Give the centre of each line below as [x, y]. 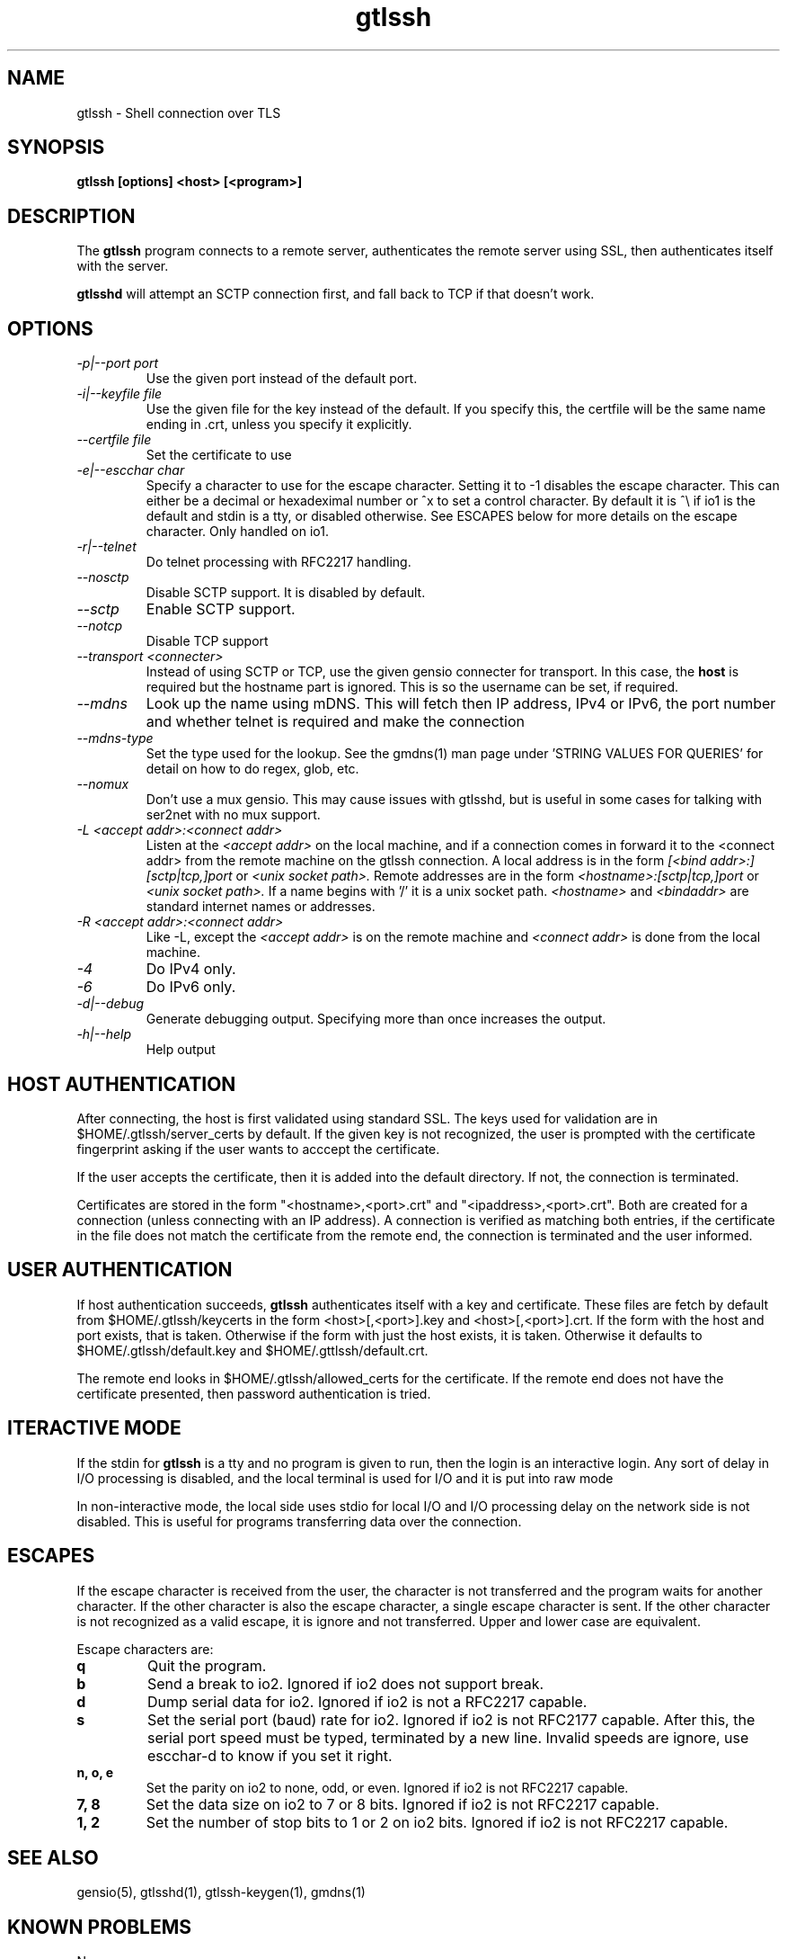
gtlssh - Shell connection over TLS [179, 112]
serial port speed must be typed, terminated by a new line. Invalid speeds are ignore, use [448, 1737]
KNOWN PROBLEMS [99, 1927]
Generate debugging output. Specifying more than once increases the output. [376, 1019]
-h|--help [104, 1034]
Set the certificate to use [219, 455]
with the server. [123, 266]
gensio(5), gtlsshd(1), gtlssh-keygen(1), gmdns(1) [221, 1892]
